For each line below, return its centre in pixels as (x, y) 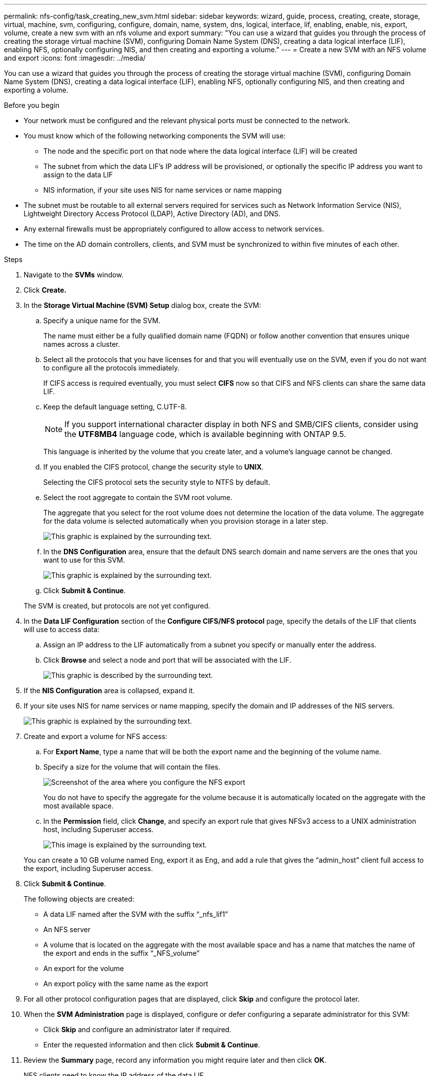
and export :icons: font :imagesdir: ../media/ (75, 58)
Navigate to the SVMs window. (74, 275)
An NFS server (67, 929)
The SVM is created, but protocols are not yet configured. (117, 606)
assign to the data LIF (78, 175)
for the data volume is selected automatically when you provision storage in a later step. (186, 521)
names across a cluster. (82, 344)
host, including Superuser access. (98, 829)
